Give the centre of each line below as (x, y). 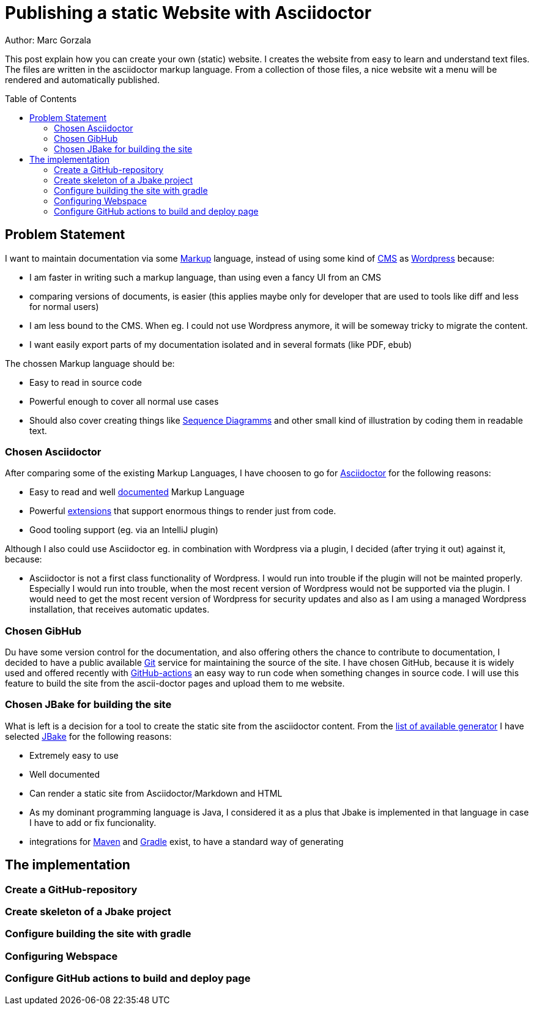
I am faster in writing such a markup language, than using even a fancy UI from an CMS (206, 277)
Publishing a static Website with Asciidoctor (188, 13)
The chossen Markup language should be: (90, 363)
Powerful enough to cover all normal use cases (124, 401)
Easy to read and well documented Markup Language (137, 492)
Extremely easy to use (74, 755)
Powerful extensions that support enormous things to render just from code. (183, 511)
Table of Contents (41, 98)
